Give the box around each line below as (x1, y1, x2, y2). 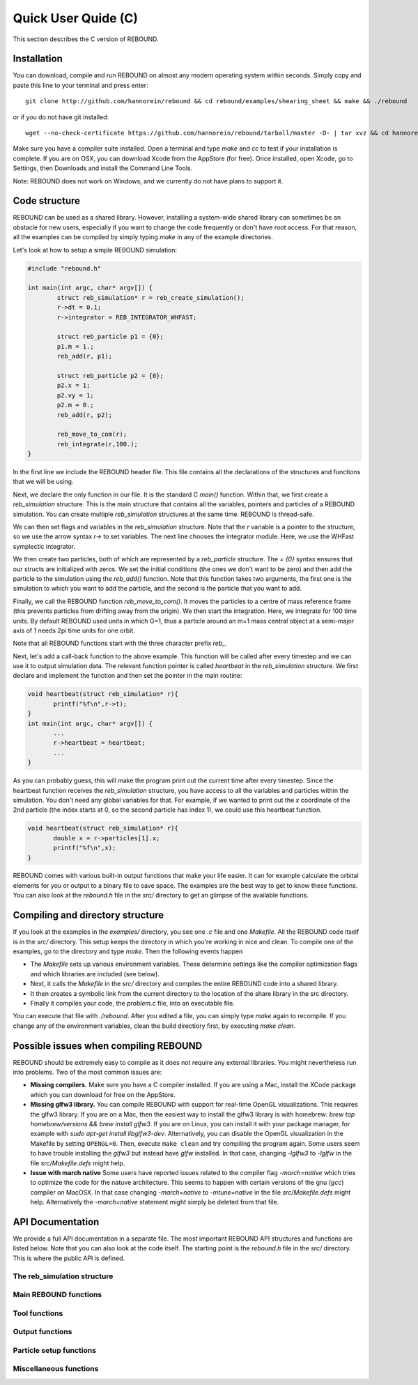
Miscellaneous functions (13, 1364, 99, 1374)
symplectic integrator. (13, 542, 76, 550)
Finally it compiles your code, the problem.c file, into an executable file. (30, 999, 235, 1007)
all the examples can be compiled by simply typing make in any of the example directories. (13, 233, 273, 241)
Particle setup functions (13, 1345, 97, 1355)
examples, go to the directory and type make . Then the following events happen (13, 947, 243, 955)
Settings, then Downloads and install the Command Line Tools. (13, 164, 193, 172)
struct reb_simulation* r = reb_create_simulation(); (56, 294, 245, 301)
